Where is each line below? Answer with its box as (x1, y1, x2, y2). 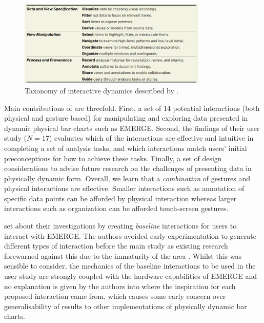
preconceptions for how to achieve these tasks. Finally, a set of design (4, 153, 222, 163)
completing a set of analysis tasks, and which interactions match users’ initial (4, 142, 247, 153)
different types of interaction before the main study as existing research (4, 240, 228, 251)
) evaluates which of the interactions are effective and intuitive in (49, 132, 254, 143)
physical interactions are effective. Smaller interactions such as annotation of (4, 183, 245, 194)
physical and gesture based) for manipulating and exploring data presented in (4, 112, 248, 123)
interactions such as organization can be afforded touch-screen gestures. (4, 203, 229, 214)
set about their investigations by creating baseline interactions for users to (4, 220, 237, 231)
